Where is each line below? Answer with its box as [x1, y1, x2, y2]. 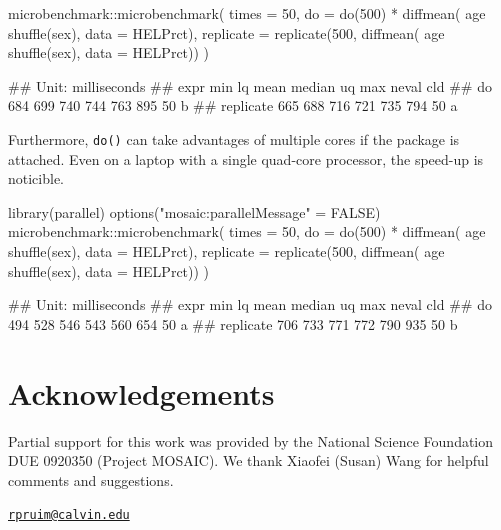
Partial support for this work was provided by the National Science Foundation [8, 430, 494, 451]
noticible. [8, 168, 65, 189]
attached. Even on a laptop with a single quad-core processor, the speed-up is [8, 148, 484, 169]
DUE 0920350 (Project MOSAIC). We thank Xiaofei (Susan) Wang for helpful [8, 450, 489, 471]
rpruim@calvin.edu [8, 508, 130, 523]
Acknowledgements [8, 372, 275, 413]
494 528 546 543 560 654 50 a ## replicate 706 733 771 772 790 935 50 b [8, 313, 458, 334]
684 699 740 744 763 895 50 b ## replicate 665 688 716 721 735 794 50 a [8, 95, 458, 116]
